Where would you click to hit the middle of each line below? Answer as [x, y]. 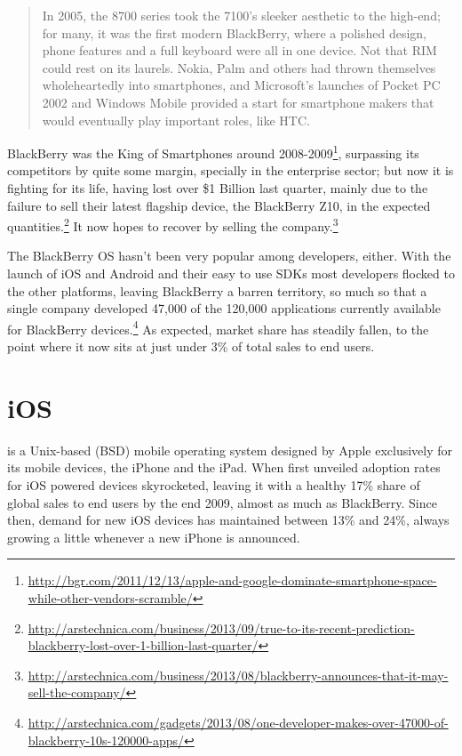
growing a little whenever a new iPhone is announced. [154, 537]
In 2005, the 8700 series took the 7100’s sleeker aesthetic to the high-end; [241, 15]
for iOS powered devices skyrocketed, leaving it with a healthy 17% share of [214, 484]
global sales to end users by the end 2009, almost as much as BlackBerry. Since [222, 502]
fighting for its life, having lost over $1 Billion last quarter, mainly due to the [218, 188]
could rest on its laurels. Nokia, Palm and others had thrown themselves [239, 67]
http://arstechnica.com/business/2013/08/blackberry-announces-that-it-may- [238, 675]
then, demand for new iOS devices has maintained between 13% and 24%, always [228, 520]
